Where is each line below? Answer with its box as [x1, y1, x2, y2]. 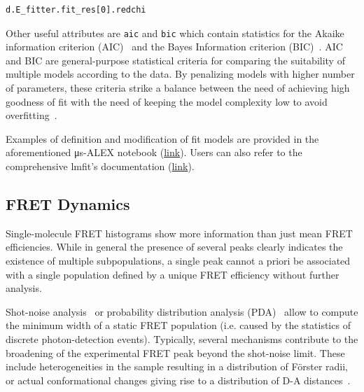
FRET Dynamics [6, 192, 130, 214]
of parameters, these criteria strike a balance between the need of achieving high [6, 80, 350, 95]
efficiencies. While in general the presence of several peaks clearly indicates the [6, 239, 343, 254]
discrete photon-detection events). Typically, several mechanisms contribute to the [6, 331, 358, 346]
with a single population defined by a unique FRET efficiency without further [6, 267, 339, 281]
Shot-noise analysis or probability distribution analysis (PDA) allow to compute [6, 304, 358, 318]
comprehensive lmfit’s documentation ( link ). [6, 159, 195, 173]
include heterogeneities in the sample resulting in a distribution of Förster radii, [6, 359, 349, 374]
